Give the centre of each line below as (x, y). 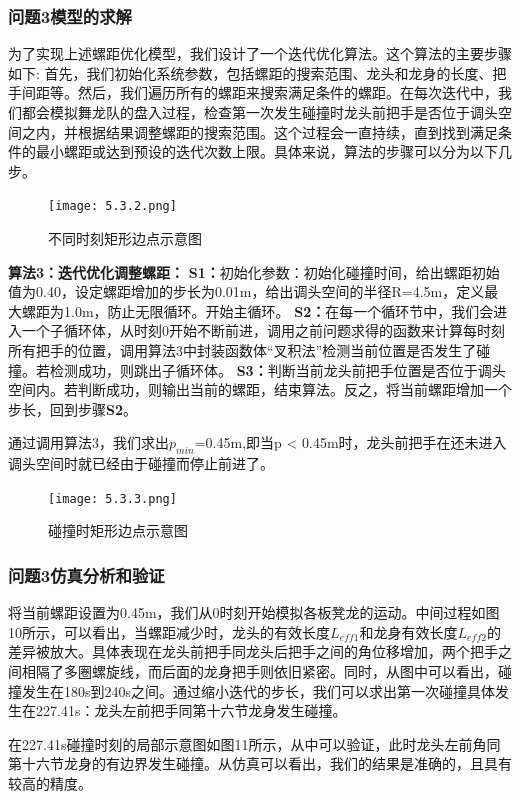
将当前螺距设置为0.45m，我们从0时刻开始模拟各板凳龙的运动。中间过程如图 (254, 612)
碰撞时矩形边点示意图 (118, 530)
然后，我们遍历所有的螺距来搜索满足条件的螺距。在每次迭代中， (287, 92)
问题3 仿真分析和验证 (86, 574)
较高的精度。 (50, 782)
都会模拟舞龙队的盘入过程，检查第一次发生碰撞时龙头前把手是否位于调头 (259, 112)
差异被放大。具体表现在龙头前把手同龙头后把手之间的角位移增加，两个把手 (253, 651)
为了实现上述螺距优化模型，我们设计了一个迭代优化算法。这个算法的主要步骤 (260, 53)
